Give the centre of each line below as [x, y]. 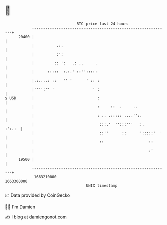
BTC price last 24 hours [103, 24]
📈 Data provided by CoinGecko [37, 195]
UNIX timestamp [102, 186]
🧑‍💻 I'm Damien [20, 207]
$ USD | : [52, 98]
